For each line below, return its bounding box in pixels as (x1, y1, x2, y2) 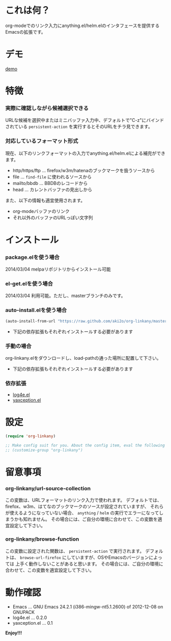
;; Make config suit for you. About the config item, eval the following (5, 443, 165, 448)
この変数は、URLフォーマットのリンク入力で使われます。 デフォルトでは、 (5, 497, 162, 503)
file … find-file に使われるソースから (12, 174, 92, 180)
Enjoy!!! (5, 630, 22, 636)
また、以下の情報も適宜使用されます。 (5, 197, 85, 203)
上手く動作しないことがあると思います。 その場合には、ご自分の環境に (15, 560, 164, 567)
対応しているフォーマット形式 (5, 138, 78, 145)
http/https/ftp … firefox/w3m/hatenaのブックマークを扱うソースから (12, 167, 155, 173)
